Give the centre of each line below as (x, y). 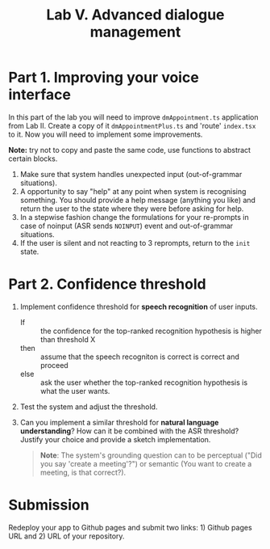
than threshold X (68, 339)
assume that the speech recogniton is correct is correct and (139, 357)
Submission (49, 505)
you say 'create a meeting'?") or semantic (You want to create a (146, 463)
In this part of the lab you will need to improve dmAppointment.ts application (133, 117)
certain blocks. (33, 158)
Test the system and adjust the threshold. (89, 407)
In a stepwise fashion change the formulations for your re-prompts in (134, 217)
